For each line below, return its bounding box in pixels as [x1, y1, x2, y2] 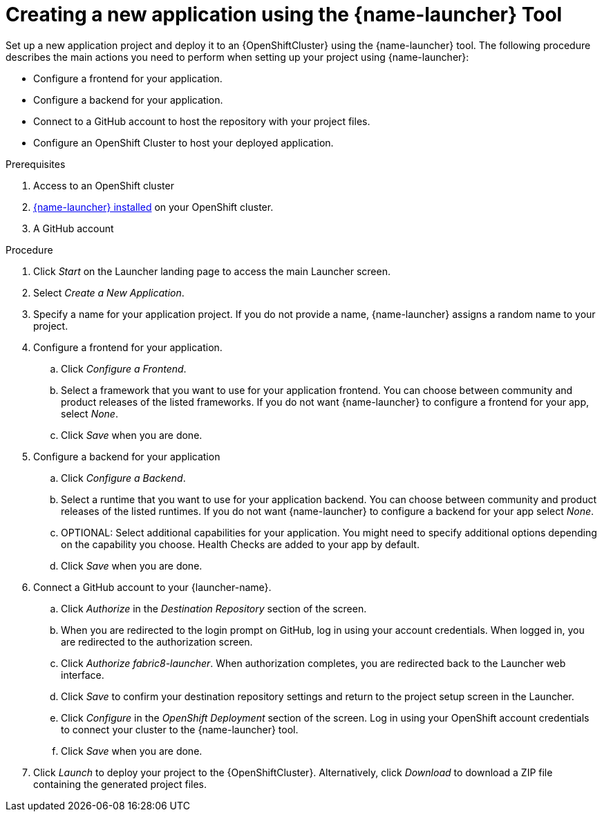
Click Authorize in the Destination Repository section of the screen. [61, 602, 367, 614]
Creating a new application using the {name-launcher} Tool [6, 3, 563, 26]
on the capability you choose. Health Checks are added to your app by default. [61, 538, 420, 550]
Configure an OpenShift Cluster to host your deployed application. [33, 136, 334, 149]
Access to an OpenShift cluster [33, 179, 174, 191]
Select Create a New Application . [33, 286, 185, 299]
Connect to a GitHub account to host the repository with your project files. [33, 115, 370, 127]
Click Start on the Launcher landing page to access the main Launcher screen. [33, 265, 391, 277]
